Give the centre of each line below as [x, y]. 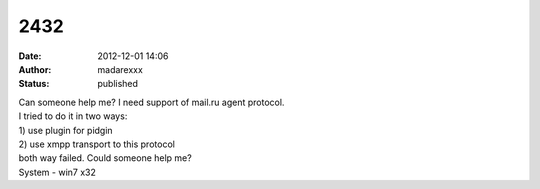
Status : [34, 84]
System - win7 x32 [57, 172]
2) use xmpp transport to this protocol [96, 144]
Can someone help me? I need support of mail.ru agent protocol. [151, 102]
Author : [35, 69]
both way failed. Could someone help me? [105, 158]
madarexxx [120, 69]
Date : [30, 56]
